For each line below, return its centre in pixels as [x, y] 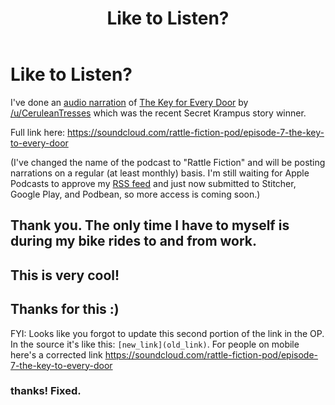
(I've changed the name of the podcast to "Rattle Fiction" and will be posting [168, 162]
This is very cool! [65, 275]
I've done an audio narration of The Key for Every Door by [129, 102]
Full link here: [38, 132]
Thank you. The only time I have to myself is [150, 225]
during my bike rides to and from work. [134, 241]
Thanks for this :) [65, 309]
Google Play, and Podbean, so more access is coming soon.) [135, 194]
